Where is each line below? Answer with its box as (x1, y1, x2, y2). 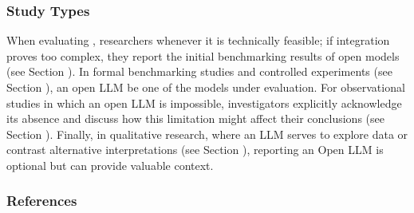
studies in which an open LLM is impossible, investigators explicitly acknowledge (6, 94, 402, 111)
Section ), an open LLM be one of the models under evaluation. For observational (6, 79, 405, 95)
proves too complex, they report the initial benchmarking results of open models (6, 47, 400, 64)
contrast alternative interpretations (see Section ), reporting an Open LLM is (6, 141, 384, 158)
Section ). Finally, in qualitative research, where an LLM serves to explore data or (6, 125, 408, 142)
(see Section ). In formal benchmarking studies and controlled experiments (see (6, 63, 392, 80)
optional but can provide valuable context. (6, 156, 214, 173)
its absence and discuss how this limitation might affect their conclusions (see (6, 110, 384, 127)
